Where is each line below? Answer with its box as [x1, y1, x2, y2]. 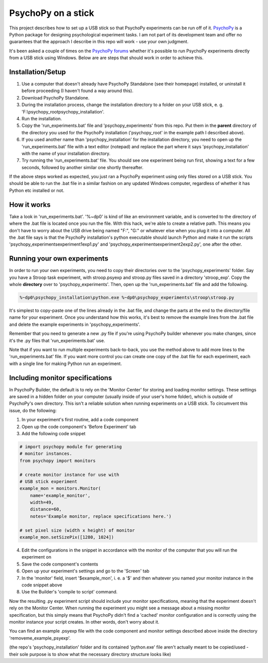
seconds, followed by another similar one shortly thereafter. [21, 164, 143, 170]
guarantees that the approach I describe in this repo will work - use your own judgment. [9, 39, 189, 45]
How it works [9, 200, 51, 209]
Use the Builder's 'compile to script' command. [21, 589, 118, 595]
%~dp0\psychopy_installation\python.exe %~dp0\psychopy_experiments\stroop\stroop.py [19, 295, 234, 300]
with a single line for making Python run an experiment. [9, 361, 122, 367]
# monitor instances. [19, 451, 72, 457]
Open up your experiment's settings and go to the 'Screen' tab [21, 568, 150, 574]
